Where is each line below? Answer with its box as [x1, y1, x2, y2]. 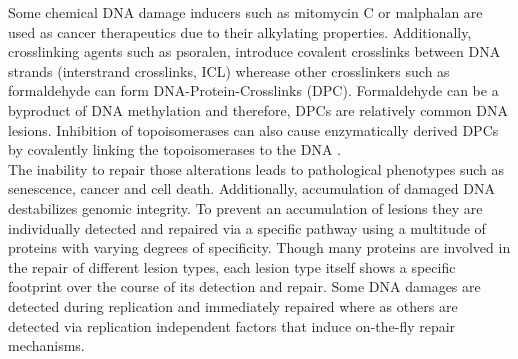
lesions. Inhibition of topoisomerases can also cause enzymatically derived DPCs [8, 119, 499, 140]
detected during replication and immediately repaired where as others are [8, 295, 458, 316]
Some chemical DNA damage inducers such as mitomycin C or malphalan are [8, 2, 483, 22]
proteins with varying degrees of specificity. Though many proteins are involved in [8, 237, 511, 258]
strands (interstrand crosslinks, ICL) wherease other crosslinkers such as [8, 60, 450, 81]
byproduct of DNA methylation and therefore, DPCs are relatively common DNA [8, 99, 509, 120]
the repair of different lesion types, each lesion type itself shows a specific [8, 256, 456, 277]
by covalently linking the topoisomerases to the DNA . [8, 139, 341, 160]
